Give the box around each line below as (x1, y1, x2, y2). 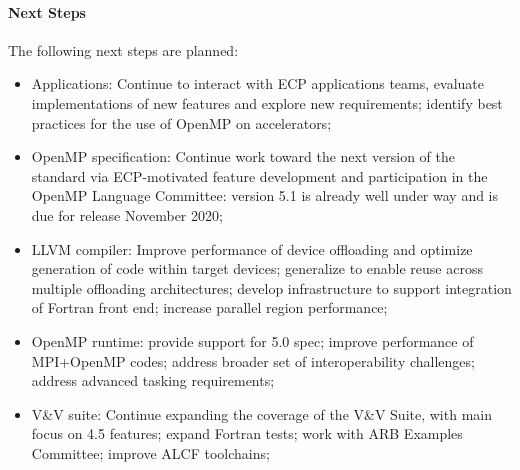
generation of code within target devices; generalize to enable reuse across (31, 258, 483, 279)
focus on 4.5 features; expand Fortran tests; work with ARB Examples (31, 423, 463, 444)
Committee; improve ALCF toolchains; (31, 442, 270, 463)
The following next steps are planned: (8, 39, 239, 60)
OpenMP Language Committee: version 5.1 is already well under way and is (31, 185, 499, 206)
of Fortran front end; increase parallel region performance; (31, 297, 388, 318)
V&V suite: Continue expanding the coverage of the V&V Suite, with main (31, 403, 492, 424)
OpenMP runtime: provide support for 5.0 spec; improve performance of (31, 330, 474, 351)
